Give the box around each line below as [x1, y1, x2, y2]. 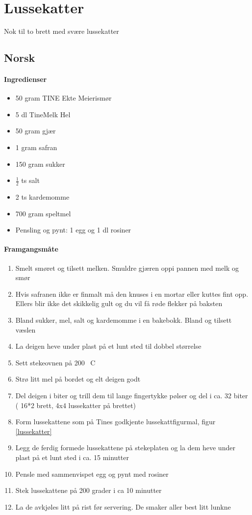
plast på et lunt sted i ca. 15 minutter [15, 452, 129, 462]
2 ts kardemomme [15, 192, 70, 202]
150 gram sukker [15, 158, 65, 169]
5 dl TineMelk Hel [15, 109, 71, 119]
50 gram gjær [15, 126, 56, 136]
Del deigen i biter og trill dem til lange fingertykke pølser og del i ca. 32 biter [15, 390, 248, 401]
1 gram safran [15, 142, 57, 153]
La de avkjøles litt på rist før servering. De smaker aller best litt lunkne [15, 501, 231, 512]
